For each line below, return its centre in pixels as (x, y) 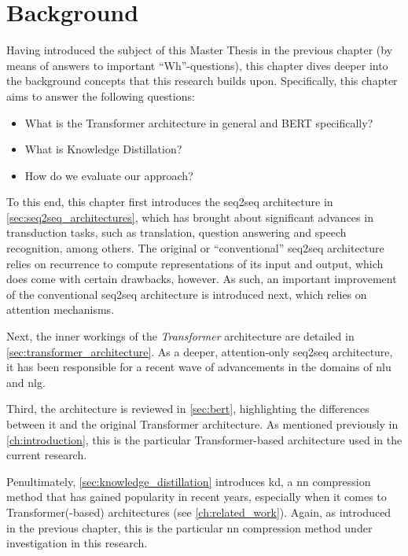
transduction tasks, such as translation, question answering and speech (176, 232)
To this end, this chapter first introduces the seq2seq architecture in (170, 202)
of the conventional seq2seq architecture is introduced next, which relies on (187, 294)
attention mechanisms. (61, 309)
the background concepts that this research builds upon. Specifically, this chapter (202, 81)
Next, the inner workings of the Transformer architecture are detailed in (180, 336)
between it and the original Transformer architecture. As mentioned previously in (202, 424)
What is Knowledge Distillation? (103, 149)
